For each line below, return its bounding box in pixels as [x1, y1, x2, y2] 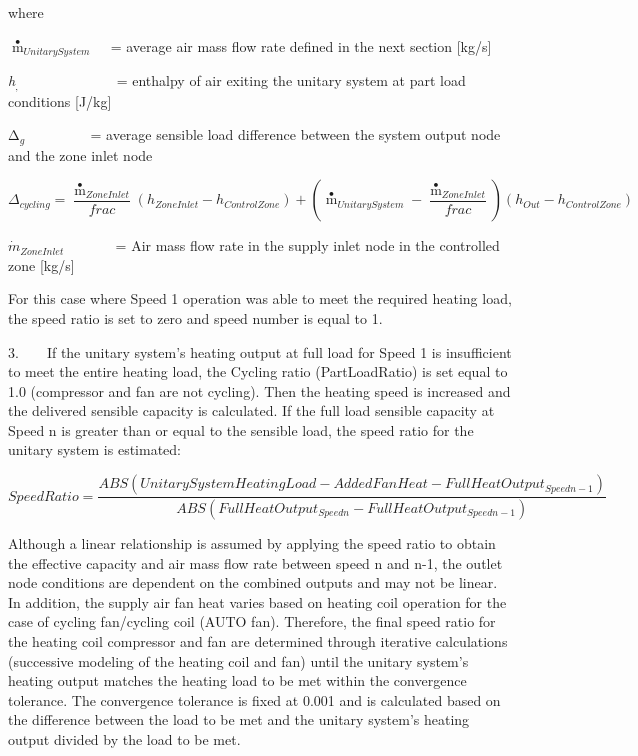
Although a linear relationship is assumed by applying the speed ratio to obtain [8, 532, 496, 553]
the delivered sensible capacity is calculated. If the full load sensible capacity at [8, 400, 495, 421]
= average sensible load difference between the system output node [90, 124, 501, 145]
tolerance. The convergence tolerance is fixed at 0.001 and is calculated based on [8, 689, 501, 710]
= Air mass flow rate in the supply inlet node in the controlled [115, 235, 500, 256]
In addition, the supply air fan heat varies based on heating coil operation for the [8, 591, 507, 612]
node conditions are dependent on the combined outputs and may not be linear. [8, 572, 498, 593]
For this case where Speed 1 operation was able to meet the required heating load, [8, 288, 512, 309]
